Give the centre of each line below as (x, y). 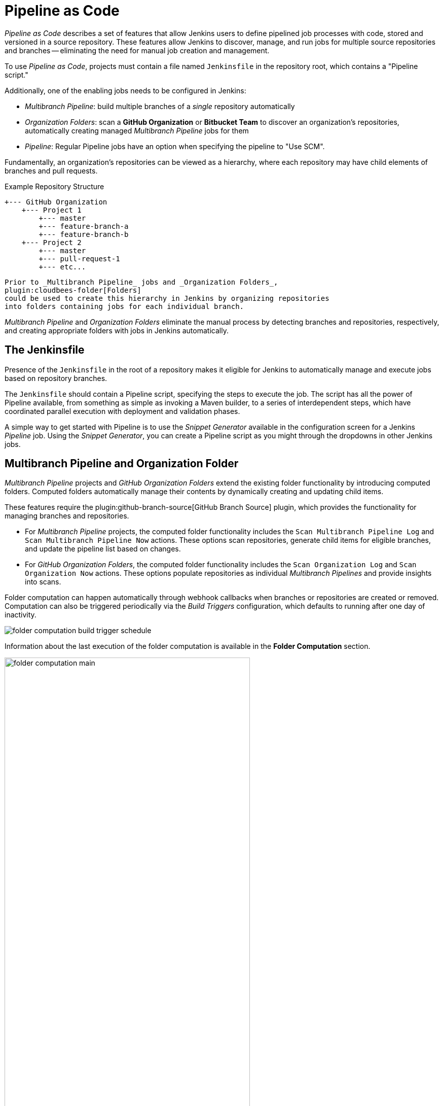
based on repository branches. (56, 378)
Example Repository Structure (54, 186)
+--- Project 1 (51, 210)
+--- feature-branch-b (84, 234)
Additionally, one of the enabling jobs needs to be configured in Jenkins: (125, 90)
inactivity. (21, 615)
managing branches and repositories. (67, 516)
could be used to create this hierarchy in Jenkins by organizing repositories (167, 298)
